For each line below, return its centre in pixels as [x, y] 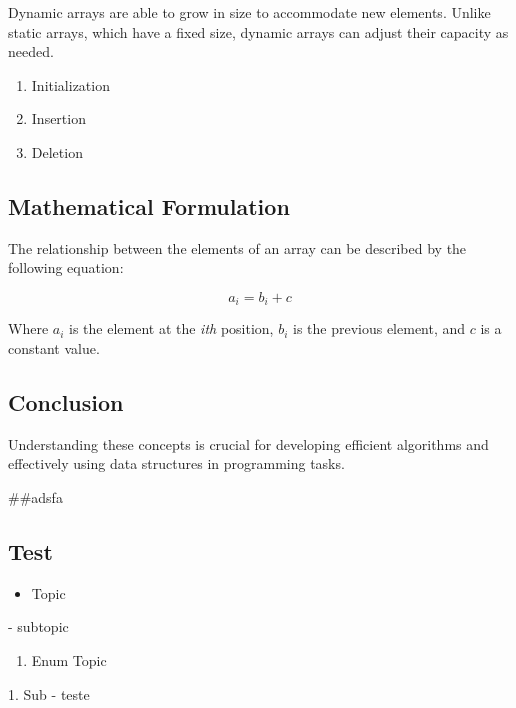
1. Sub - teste [49, 693]
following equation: [66, 267]
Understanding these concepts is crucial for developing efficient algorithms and [248, 443]
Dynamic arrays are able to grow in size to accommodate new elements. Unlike [249, 12]
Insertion [58, 118]
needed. [31, 51]
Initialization [70, 84]
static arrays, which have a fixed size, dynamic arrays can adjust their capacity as [258, 31]
